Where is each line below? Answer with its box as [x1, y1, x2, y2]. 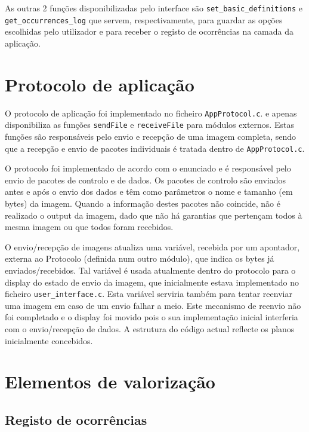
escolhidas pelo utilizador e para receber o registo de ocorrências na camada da [5, 25, 293, 38]
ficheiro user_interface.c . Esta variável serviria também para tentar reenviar [5, 287, 292, 300]
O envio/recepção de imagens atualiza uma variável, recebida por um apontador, [5, 240, 300, 253]
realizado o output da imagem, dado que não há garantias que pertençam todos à [5, 209, 302, 221]
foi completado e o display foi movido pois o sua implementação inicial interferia [5, 311, 298, 323]
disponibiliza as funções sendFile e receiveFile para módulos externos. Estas [5, 118, 294, 131]
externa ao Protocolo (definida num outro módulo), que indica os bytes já [5, 252, 274, 265]
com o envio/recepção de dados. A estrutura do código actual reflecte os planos [5, 322, 295, 335]
